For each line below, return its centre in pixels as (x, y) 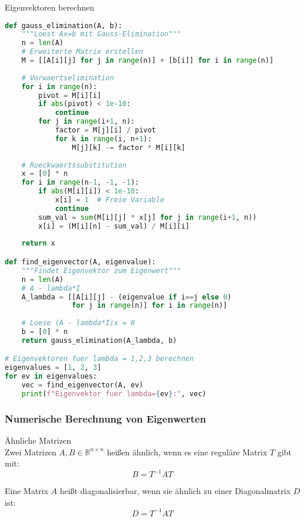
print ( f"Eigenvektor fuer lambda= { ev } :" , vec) (114, 394)
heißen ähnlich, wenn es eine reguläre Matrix (187, 452)
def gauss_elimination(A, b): (64, 25)
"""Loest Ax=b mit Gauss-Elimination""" (101, 34)
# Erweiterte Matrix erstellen (82, 52)
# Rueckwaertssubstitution (74, 165)
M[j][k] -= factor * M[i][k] (128, 147)
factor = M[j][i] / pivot (105, 130)
